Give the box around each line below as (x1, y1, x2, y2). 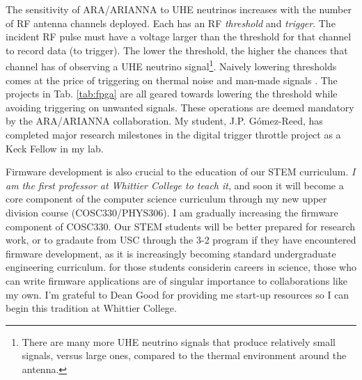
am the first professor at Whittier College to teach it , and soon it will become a (6, 177, 344, 192)
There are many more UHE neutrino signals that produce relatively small (22, 334, 336, 349)
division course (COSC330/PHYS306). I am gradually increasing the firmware (6, 205, 338, 219)
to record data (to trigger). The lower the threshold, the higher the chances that (6, 42, 348, 57)
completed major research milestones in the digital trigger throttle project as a (6, 127, 341, 141)
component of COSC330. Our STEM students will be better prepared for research (6, 219, 355, 233)
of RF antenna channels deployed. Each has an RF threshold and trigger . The (6, 15, 336, 30)
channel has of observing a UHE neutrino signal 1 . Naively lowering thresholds (6, 57, 337, 74)
